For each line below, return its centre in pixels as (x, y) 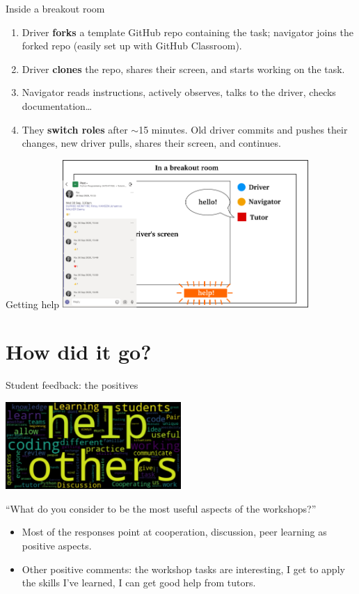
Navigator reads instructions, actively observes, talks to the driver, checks (179, 92)
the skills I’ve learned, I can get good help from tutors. (139, 583)
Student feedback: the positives (72, 385)
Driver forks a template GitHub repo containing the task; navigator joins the (188, 32)
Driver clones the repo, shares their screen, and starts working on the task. (183, 69)
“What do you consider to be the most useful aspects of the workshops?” (161, 508)
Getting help (33, 304)
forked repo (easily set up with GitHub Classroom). (132, 46)
